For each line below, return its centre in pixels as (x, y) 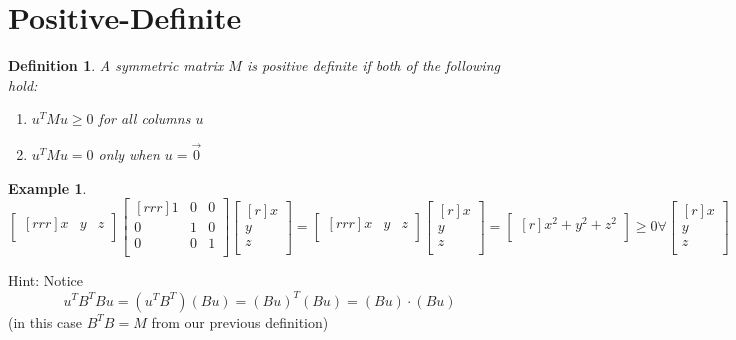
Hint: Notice (46, 280)
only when (129, 154)
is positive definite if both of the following (373, 65)
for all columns (144, 118)
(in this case (45, 321)
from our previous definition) (240, 321)
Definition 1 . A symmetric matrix (116, 65)
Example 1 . (47, 187)
